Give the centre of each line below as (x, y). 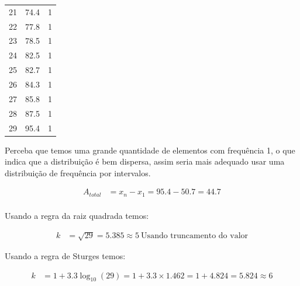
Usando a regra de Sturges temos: (65, 256)
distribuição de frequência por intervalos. (78, 172)
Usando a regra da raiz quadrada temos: (77, 215)
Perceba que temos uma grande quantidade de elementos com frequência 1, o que (150, 150)
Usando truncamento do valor (195, 236)
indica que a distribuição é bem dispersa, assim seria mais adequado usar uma (145, 161)
